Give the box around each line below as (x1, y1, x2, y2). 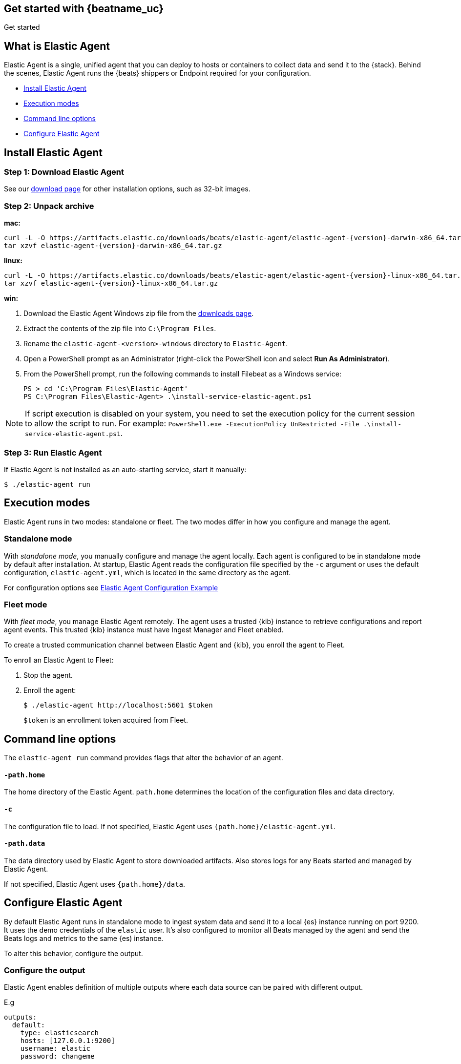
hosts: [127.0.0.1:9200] (20, 1037, 115, 1045)
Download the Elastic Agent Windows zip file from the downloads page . (23, 309, 254, 318)
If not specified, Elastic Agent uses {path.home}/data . (4, 879, 186, 888)
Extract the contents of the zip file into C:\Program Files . (23, 324, 216, 333)
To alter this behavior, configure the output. (4, 949, 143, 958)
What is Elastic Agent (4, 40, 110, 52)
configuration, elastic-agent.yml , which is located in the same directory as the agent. (4, 568, 291, 577)
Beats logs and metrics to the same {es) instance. (4, 934, 164, 942)
